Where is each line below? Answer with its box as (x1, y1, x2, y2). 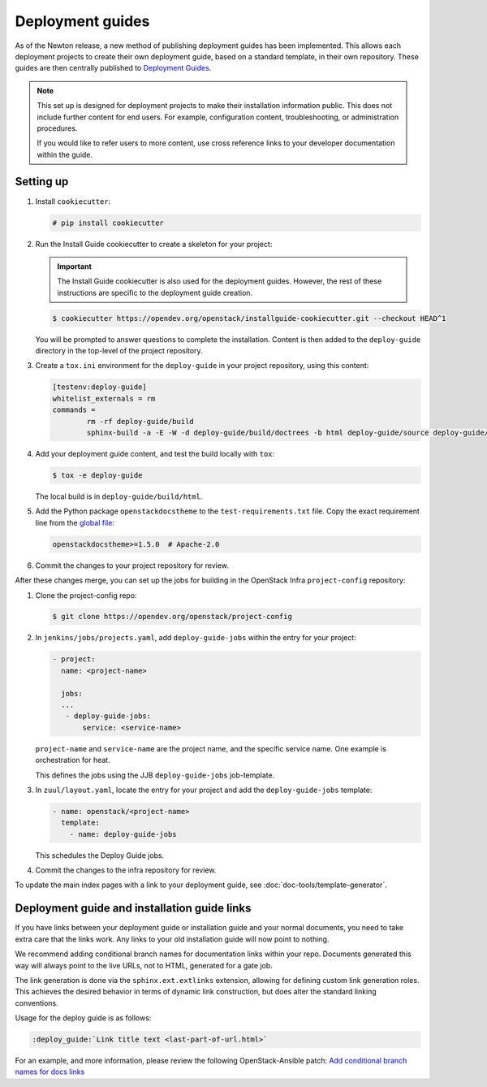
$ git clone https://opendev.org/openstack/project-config (52, 612, 292, 621)
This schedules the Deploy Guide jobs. (35, 850, 165, 860)
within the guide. (37, 149, 93, 159)
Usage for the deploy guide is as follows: (15, 1013, 152, 1023)
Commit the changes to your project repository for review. (35, 561, 229, 570)
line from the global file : (35, 518, 115, 527)
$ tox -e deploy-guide (52, 470, 143, 479)
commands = (52, 405, 96, 414)
